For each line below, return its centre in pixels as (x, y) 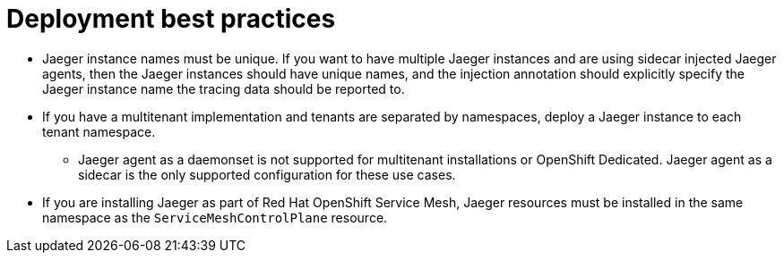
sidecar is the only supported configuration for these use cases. (267, 174)
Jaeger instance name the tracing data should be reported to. (224, 88)
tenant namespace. (99, 131)
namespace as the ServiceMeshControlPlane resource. (215, 217)
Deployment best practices (171, 19)
